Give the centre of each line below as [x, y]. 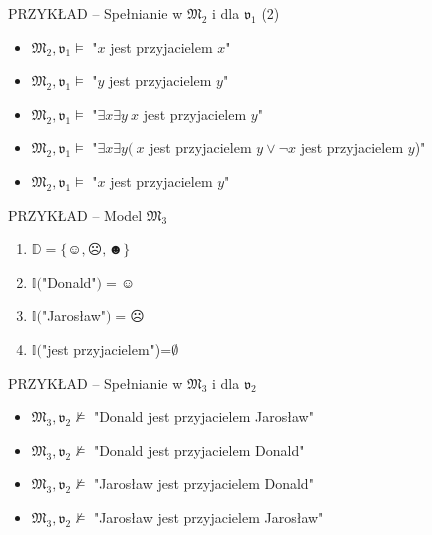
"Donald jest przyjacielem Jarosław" [203, 416]
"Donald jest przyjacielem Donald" [199, 449]
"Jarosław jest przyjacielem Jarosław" [208, 516]
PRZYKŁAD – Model [75, 214]
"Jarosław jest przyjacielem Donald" [203, 483]
